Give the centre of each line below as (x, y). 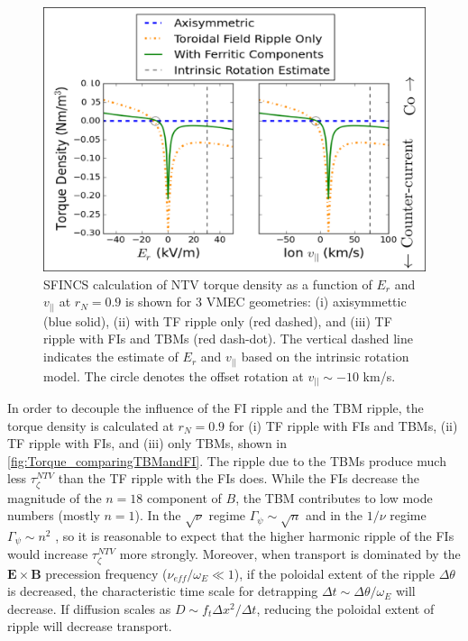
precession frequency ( (106, 573)
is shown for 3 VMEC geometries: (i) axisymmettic (266, 302)
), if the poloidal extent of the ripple (334, 573)
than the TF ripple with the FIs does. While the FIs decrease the (239, 478)
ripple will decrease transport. (90, 626)
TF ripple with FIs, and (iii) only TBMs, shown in (147, 443)
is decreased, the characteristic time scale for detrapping (163, 591)
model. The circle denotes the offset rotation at (174, 375)
